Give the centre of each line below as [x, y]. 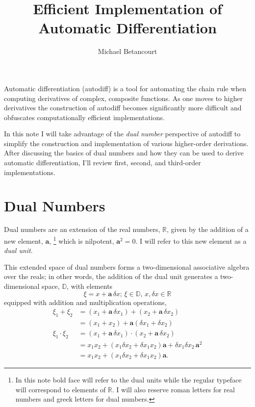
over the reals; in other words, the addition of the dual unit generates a [111, 276]
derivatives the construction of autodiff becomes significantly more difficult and [123, 108]
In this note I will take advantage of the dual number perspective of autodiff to [122, 134]
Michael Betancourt [127, 51]
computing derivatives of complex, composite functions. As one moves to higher [123, 98]
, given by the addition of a [207, 229]
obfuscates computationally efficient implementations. [84, 117]
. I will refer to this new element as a [191, 241]
